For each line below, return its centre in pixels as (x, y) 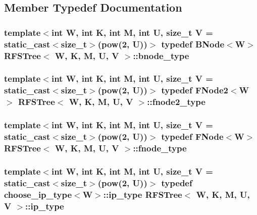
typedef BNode (193, 44)
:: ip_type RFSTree (143, 194)
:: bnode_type (161, 55)
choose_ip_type (38, 194)
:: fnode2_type (176, 102)
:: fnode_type (160, 148)
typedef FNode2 (195, 90)
